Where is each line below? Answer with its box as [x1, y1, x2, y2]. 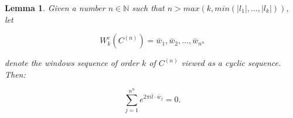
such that [132, 2, 165, 13]
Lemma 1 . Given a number [5, 2, 105, 13]
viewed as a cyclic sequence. [181, 57, 281, 69]
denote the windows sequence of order [5, 57, 139, 69]
